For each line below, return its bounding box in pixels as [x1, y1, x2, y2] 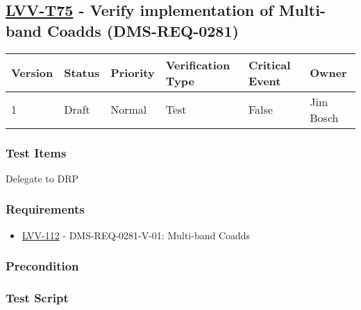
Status [64, 64, 100, 81]
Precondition [6, 257, 79, 275]
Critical [248, 56, 291, 73]
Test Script [6, 289, 69, 306]
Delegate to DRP [6, 171, 78, 185]
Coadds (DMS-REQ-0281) [47, 19, 239, 41]
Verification [165, 56, 230, 73]
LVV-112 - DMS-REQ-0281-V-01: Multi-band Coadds [22, 227, 251, 242]
